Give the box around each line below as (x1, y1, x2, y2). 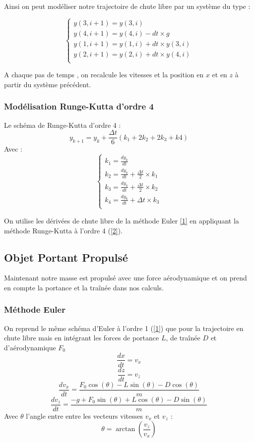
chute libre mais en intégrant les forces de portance (4, 332, 159, 343)
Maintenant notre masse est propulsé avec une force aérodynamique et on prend (4, 273, 247, 283)
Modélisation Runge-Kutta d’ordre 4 (4, 100, 154, 112)
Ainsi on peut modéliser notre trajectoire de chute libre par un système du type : (4, 1, 251, 11)
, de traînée (166, 332, 200, 343)
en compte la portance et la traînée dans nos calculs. (4, 282, 164, 292)
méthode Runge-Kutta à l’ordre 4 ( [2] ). (4, 225, 123, 235)
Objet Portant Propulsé (4, 249, 128, 265)
